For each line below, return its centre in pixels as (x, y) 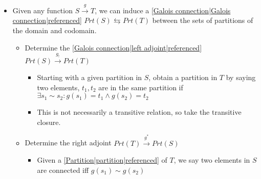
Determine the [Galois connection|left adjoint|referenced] (113, 47)
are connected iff (63, 170)
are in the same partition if (141, 87)
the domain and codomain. (55, 30)
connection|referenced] (47, 20)
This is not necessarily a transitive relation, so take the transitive (139, 112)
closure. (49, 122)
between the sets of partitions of (203, 20)
